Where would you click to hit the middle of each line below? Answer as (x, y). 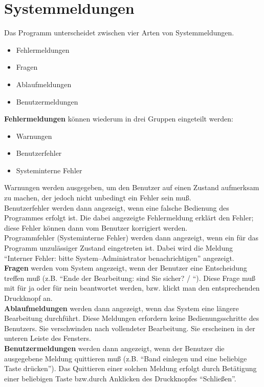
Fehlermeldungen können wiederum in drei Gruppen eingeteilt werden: (119, 119)
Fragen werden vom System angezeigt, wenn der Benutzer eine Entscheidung (126, 268)
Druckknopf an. (28, 298)
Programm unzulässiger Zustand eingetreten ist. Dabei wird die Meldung (118, 248)
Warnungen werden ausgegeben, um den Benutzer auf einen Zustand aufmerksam (132, 187)
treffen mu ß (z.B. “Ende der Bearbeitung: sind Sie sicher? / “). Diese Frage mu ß (130, 278)
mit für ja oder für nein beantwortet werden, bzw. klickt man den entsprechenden (132, 288)
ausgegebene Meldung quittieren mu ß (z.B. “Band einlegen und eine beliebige (126, 358)
